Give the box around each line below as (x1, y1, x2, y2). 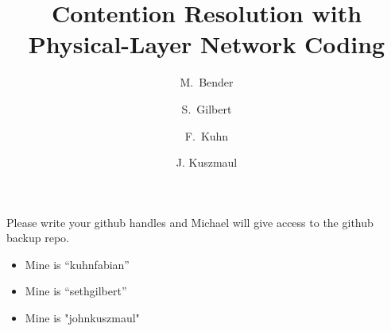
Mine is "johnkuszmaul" (25, 310, 140, 326)
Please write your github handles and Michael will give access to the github (6, 214, 374, 230)
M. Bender (180, 74, 234, 90)
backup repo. (6, 229, 70, 246)
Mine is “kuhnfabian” (25, 256, 130, 272)
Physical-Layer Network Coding (28, 28, 385, 60)
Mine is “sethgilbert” (25, 283, 127, 299)
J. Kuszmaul (176, 154, 238, 171)
